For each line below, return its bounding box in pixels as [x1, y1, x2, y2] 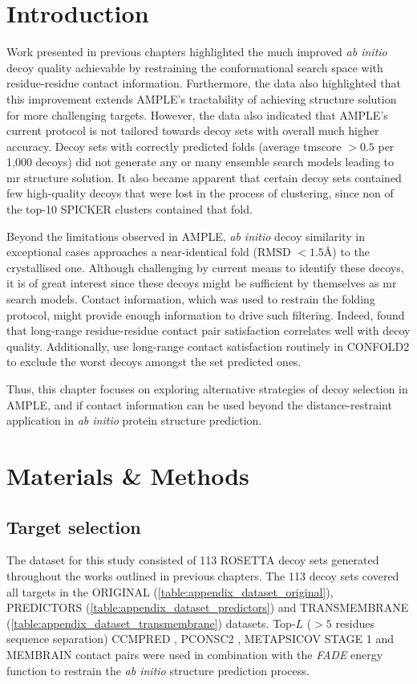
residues [335, 614, 374, 631]
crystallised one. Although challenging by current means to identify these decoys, [6, 259, 404, 275]
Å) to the [323, 243, 370, 260]
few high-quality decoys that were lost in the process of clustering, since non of [6, 185, 394, 202]
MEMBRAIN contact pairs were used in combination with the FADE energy [6, 645, 383, 662]
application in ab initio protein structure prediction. [6, 412, 262, 429]
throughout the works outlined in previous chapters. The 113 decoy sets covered [6, 567, 399, 584]
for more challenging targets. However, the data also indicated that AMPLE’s [6, 106, 388, 123]
